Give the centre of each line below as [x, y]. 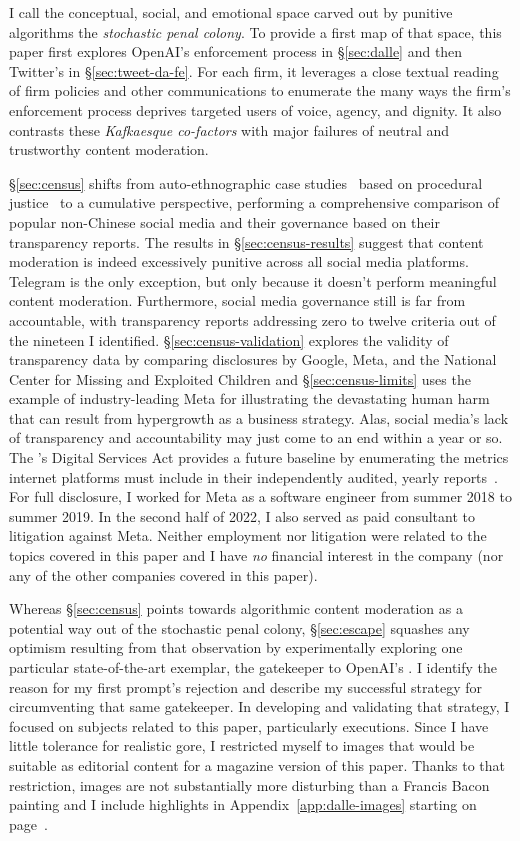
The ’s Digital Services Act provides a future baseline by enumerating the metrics [259, 457]
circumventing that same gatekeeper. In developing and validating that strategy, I [259, 706]
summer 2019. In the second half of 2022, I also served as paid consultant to [242, 515]
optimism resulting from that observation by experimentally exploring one [236, 647]
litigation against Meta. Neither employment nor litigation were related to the [248, 535]
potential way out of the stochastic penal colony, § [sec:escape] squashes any [239, 627]
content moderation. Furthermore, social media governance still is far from [237, 300]
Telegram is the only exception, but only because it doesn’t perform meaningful [253, 280]
